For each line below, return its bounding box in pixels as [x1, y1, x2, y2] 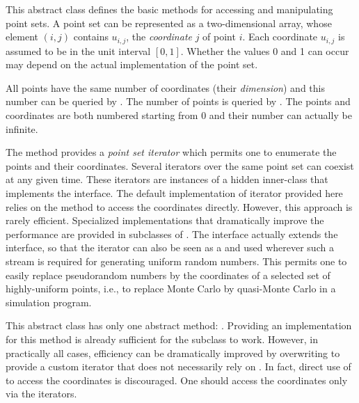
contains [73, 29, 109, 44]
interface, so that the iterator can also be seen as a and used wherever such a [6, 240, 334, 255]
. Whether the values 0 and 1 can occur [180, 43, 349, 58]
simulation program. [6, 294, 92, 309]
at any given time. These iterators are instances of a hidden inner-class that [6, 172, 328, 187]
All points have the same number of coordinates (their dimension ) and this [6, 80, 325, 95]
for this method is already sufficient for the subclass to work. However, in [6, 331, 319, 346]
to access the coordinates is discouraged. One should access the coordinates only [6, 372, 348, 387]
